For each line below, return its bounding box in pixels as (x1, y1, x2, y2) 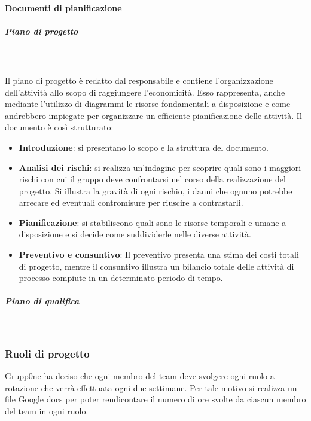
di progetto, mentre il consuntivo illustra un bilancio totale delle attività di (19, 260, 294, 272)
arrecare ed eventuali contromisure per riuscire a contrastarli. (19, 196, 243, 209)
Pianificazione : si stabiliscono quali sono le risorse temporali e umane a (19, 216, 286, 228)
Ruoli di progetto (5, 346, 90, 361)
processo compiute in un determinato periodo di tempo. (19, 271, 223, 284)
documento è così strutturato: (5, 121, 114, 133)
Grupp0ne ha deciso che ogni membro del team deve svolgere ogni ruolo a (5, 370, 275, 382)
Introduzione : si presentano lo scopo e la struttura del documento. (19, 141, 269, 153)
